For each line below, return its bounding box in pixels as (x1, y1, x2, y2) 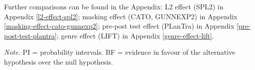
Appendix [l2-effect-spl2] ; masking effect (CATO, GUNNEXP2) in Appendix (4, 11, 238, 21)
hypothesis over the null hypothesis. (4, 56, 113, 67)
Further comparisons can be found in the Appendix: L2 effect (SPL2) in (4, 1, 224, 11)
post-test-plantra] (4, 30, 57, 40)
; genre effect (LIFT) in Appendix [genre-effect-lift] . (56, 30, 214, 40)
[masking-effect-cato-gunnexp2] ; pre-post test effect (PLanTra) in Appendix (4, 21, 235, 31)
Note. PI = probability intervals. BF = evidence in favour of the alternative (4, 47, 236, 57)
